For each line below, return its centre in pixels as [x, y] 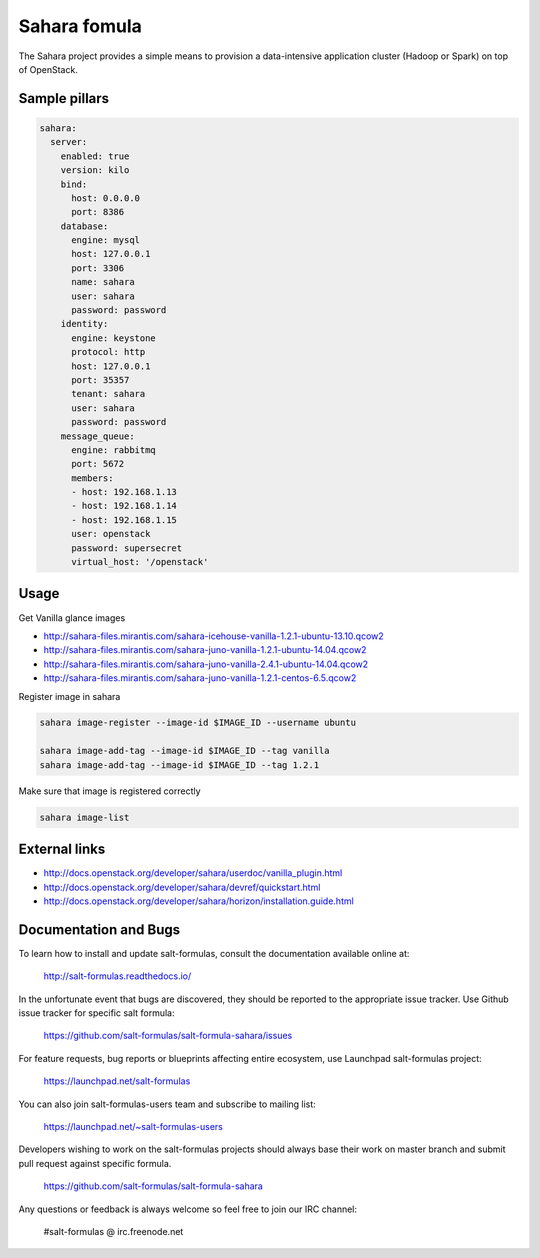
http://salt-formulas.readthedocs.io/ [117, 976]
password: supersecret [127, 548]
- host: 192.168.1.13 [124, 492]
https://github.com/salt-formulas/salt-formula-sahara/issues [168, 1036]
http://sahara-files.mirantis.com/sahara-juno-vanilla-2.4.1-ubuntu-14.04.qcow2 [206, 664]
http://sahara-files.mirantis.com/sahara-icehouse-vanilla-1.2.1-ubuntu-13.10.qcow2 [213, 636]
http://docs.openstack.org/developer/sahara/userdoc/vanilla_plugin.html [193, 873]
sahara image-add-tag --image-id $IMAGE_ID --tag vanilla [184, 751]
